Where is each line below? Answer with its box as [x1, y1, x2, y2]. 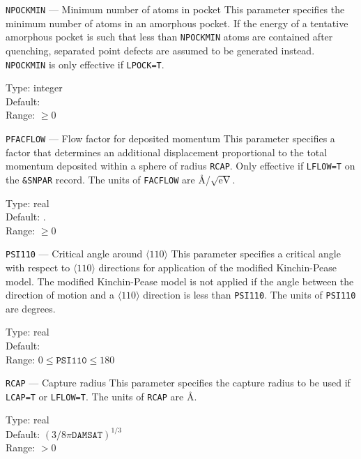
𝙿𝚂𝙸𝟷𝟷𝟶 [56, 355, 87, 366]
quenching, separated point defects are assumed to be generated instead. [6, 43, 315, 57]
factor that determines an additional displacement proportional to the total [6, 144, 328, 159]
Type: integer [6, 80, 63, 95]
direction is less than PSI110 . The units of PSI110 [143, 287, 356, 302]
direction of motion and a [6, 287, 115, 302]
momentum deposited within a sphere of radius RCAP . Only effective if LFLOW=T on [6, 158, 355, 173]
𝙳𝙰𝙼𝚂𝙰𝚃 [72, 430, 103, 440]
